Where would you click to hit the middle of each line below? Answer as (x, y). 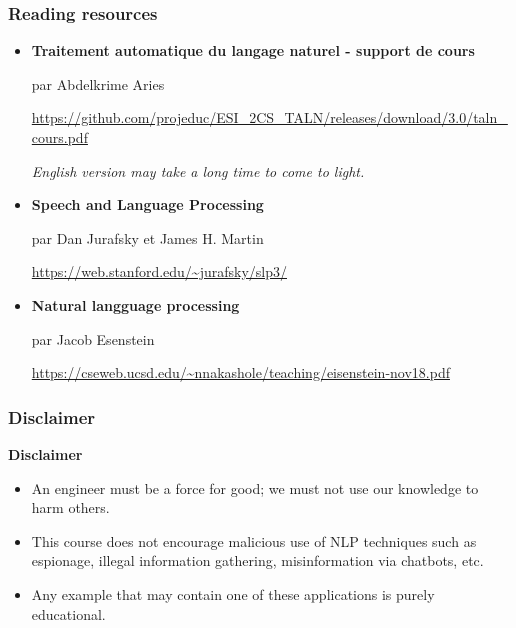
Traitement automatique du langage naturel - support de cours (253, 50)
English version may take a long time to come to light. (198, 170)
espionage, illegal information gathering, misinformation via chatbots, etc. (257, 560)
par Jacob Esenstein (93, 338)
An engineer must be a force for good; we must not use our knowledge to (255, 487)
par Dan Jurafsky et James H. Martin (147, 237)
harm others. (70, 507)
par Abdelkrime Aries (98, 83)
